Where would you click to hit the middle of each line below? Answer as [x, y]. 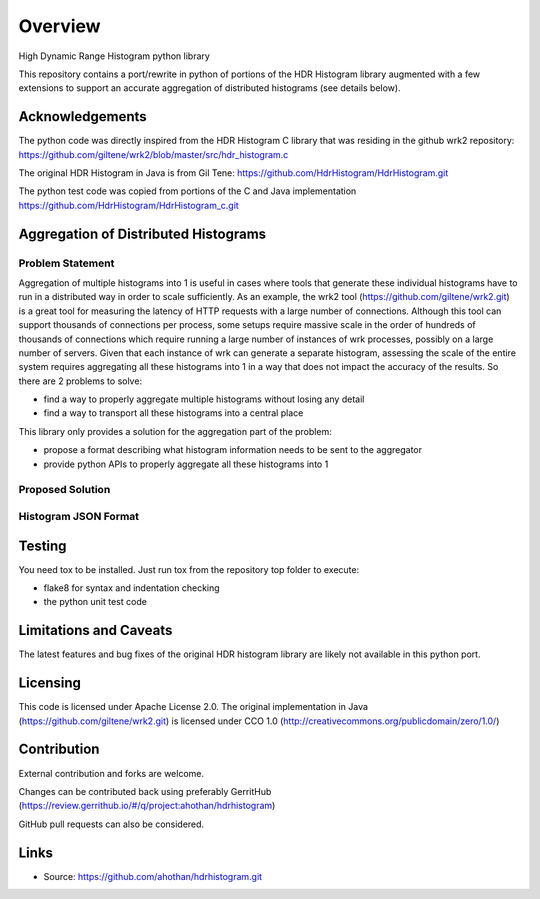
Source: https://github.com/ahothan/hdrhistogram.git [153, 876]
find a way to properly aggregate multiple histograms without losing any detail [204, 399]
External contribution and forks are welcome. [111, 773]
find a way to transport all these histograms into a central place [173, 413]
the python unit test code [95, 602]
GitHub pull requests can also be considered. [111, 824]
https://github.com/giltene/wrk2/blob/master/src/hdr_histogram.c [153, 154]
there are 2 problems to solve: [80, 381]
